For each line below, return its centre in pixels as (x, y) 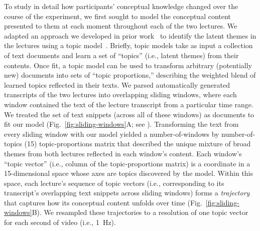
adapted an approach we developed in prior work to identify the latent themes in (130, 35)
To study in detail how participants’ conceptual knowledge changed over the (121, 6)
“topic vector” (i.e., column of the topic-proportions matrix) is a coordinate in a (127, 163)
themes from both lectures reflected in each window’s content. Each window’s (123, 153)
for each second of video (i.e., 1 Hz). (60, 222)
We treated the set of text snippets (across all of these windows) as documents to (129, 114)
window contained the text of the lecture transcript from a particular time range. (129, 104)
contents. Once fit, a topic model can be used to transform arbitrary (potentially (128, 65)
